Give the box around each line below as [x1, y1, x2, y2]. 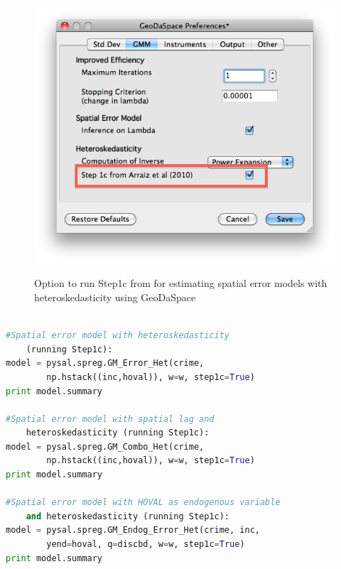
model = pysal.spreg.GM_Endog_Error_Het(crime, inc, [6, 525, 260, 536]
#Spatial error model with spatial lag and [6, 413, 215, 424]
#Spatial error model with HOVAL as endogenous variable [6, 497, 281, 508]
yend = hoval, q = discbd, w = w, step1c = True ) [46, 539, 245, 550]
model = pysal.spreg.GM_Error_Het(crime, [6, 358, 205, 369]
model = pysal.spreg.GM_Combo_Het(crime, [6, 441, 205, 452]
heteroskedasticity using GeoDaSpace [34, 289, 196, 304]
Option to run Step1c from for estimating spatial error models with [34, 276, 328, 291]
